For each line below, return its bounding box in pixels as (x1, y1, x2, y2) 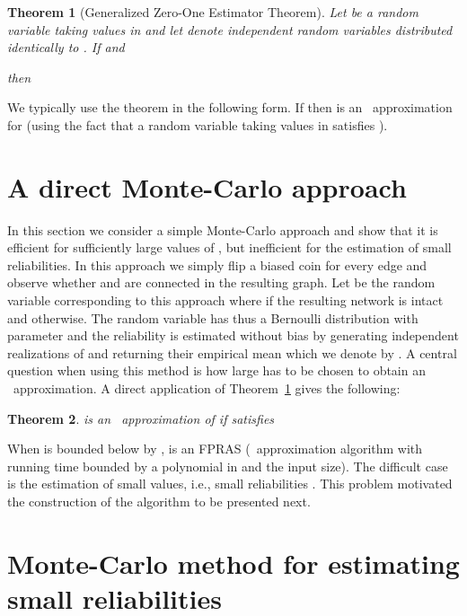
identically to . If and (7, 38, 125, 57)
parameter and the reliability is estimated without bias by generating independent (7, 326, 459, 345)
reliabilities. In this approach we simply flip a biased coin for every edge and (7, 255, 427, 274)
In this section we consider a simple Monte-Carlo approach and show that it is (7, 220, 438, 239)
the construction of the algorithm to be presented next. (7, 492, 311, 510)
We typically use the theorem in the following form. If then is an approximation (7, 98, 453, 117)
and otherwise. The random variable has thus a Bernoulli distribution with (7, 308, 419, 327)
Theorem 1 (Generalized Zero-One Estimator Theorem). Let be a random (7, 3, 419, 21)
